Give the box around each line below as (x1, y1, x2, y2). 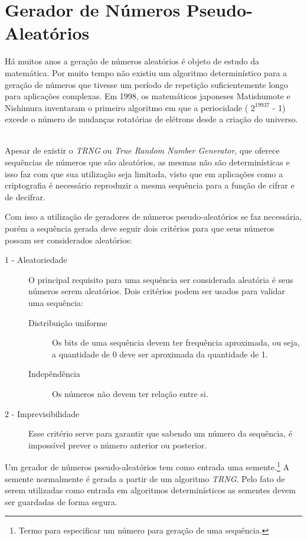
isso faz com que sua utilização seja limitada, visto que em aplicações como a (5, 167, 283, 180)
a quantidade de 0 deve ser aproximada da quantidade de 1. (52, 347, 268, 360)
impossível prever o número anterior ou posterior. (28, 438, 207, 451)
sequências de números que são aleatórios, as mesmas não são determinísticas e (5, 156, 290, 168)
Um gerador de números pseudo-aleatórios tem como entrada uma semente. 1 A (5, 459, 289, 473)
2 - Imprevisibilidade (5, 407, 80, 419)
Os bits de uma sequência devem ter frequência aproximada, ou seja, (52, 336, 300, 349)
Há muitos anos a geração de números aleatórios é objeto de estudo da (5, 55, 259, 67)
